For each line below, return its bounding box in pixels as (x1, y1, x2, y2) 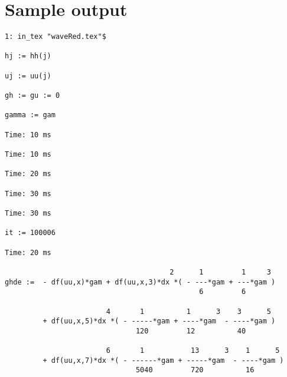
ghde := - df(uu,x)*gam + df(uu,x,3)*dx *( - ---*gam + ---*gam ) (5, 277, 276, 286)
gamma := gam (5, 111, 56, 120)
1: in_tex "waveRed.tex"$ (5, 32, 106, 41)
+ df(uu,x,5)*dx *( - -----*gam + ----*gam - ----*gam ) (43, 317, 276, 326)
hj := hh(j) (5, 52, 51, 61)
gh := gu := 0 (5, 91, 60, 100)
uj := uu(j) (5, 71, 51, 80)
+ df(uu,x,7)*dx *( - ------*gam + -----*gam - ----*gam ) (43, 356, 284, 365)
